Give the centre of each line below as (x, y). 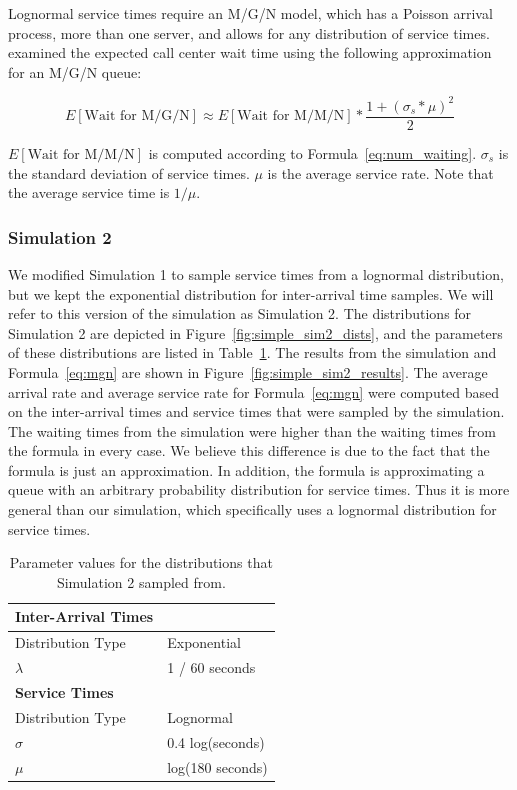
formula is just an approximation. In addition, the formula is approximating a (246, 469)
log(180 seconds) (217, 766)
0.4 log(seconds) (216, 741)
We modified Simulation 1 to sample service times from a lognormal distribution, (256, 273)
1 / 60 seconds (211, 667)
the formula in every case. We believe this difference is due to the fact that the (249, 450)
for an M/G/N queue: (75, 71)
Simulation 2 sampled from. (141, 581)
